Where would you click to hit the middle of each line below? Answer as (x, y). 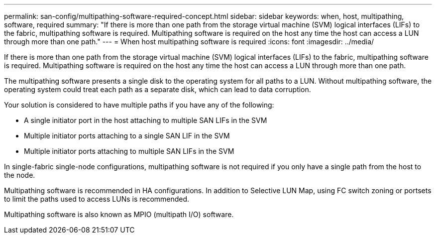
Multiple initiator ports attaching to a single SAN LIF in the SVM (127, 136)
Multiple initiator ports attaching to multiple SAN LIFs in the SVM (129, 151)
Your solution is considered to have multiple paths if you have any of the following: (139, 105)
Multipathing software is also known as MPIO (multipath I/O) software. (119, 214)
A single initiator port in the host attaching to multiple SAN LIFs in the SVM (146, 120)
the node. (20, 175)
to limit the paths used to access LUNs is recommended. (97, 199)
